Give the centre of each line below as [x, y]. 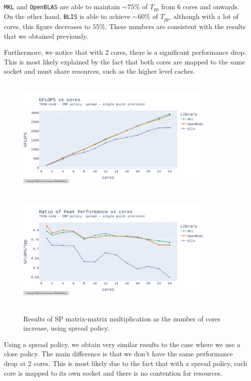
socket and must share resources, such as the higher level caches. [100, 71]
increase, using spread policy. [66, 328]
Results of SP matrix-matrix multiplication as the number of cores [122, 318]
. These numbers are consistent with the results [175, 26]
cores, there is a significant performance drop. [179, 52]
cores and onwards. [211, 6]
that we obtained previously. [46, 36]
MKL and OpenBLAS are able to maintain [62, 6]
